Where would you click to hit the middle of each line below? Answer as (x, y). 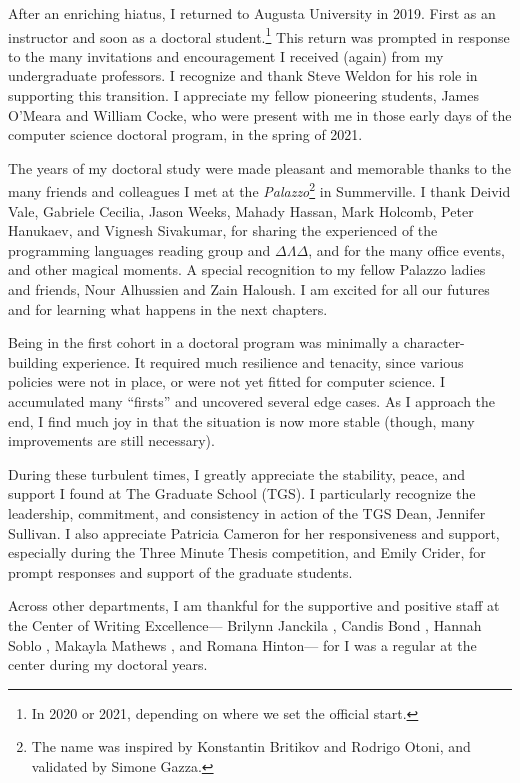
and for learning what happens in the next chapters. (168, 308)
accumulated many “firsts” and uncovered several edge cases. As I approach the (252, 401)
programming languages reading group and (139, 249)
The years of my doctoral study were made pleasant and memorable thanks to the (259, 167)
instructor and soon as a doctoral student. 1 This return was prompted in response (259, 35)
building (33, 361)
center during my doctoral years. (108, 664)
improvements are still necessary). (111, 440)
